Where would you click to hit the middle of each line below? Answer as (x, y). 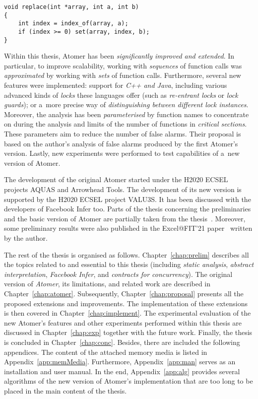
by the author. (26, 237)
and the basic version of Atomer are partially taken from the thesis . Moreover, (125, 218)
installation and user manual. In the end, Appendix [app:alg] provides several (122, 371)
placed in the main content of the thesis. (65, 390)
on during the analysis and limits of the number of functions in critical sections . (126, 124)
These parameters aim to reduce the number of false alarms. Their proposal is (123, 134)
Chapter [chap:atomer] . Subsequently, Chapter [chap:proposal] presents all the (124, 293)
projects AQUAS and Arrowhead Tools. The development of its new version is (123, 189)
